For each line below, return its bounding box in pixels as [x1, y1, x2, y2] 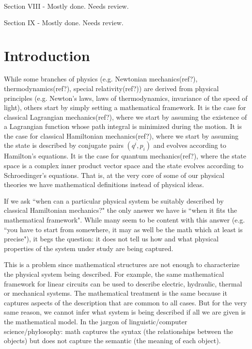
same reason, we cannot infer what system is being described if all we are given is [4, 307, 246, 317]
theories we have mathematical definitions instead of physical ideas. [4, 179, 205, 190]
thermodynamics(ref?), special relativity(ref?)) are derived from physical [4, 83, 219, 93]
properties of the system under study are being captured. [4, 243, 173, 253]
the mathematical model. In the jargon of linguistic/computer [4, 316, 188, 326]
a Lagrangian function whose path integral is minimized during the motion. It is [4, 121, 242, 131]
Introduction [4, 46, 90, 65]
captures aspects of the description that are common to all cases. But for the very [4, 297, 247, 307]
